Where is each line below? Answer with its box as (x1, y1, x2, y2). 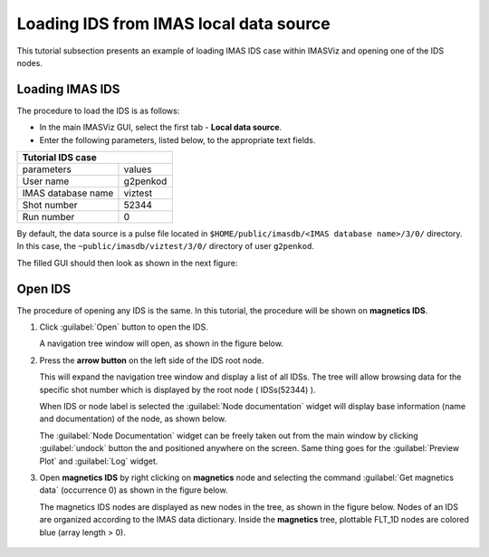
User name (22, 175, 70, 187)
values (123, 163, 152, 176)
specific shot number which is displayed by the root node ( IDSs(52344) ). (39, 384, 316, 395)
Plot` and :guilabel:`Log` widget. (39, 456, 158, 466)
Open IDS (16, 281, 72, 296)
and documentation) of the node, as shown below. (39, 413, 227, 425)
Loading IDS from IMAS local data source (16, 14, 331, 34)
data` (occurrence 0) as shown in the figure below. (39, 485, 228, 495)
